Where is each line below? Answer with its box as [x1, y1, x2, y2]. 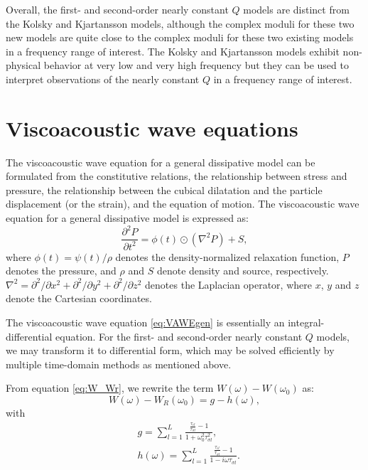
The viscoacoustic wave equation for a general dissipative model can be [6, 154, 315, 169]
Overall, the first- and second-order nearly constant [6, 2, 229, 16]
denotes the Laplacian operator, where [145, 277, 312, 292]
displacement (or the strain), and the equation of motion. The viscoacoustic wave [6, 196, 359, 211]
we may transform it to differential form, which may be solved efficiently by [6, 343, 335, 358]
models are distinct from [243, 2, 350, 16]
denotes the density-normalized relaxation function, [115, 249, 340, 264]
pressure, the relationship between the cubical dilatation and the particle [6, 182, 323, 197]
